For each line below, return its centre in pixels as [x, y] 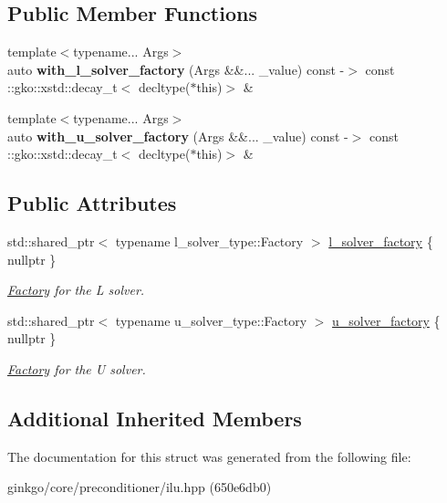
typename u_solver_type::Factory [211, 320]
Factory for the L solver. [76, 290]
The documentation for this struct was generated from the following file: [209, 456]
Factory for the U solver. [77, 368]
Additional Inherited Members [155, 418]
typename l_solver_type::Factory [209, 241]
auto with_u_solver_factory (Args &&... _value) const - [178, 136]
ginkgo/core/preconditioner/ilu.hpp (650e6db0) [140, 487]
